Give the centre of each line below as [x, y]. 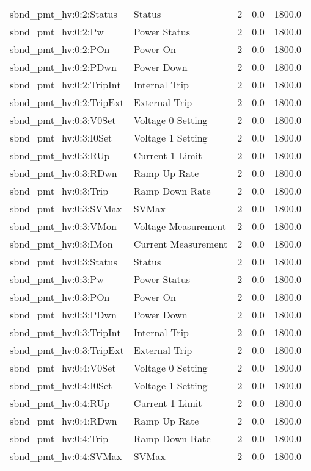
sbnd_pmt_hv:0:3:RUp [60, 155]
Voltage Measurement [180, 226]
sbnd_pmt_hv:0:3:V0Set [63, 120]
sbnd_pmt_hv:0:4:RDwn [64, 421]
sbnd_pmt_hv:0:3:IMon [61, 244]
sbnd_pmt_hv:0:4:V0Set [63, 368]
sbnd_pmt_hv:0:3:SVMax [66, 208]
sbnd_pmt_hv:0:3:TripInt [65, 332]
